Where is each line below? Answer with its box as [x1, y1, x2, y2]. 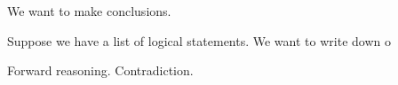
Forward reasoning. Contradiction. [7, 61, 194, 80]
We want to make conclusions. [7, 2, 171, 19]
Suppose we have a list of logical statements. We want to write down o [7, 31, 391, 50]
